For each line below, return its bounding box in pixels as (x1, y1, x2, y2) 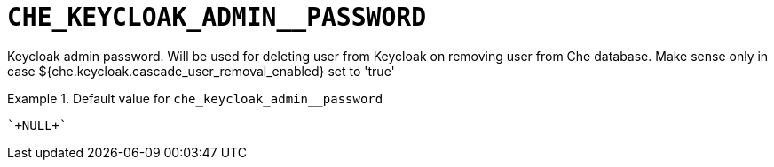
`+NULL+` (7, 118, 67, 133)
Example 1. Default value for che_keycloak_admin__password (7, 90, 383, 106)
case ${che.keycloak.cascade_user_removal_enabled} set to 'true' (7, 63, 395, 79)
